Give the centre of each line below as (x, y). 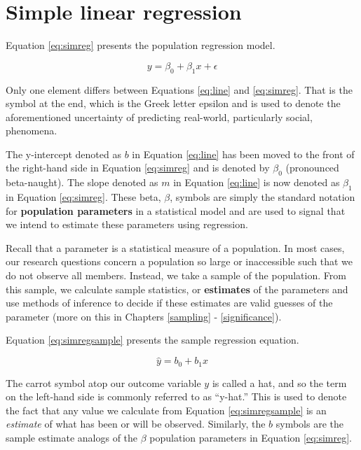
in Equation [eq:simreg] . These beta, (83, 197)
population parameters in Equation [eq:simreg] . (251, 438)
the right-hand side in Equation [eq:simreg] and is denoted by (138, 168)
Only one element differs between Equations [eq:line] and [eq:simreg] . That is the (179, 89)
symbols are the (309, 424)
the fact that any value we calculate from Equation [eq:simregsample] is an (166, 410)
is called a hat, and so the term (279, 382)
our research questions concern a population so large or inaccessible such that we (179, 261)
